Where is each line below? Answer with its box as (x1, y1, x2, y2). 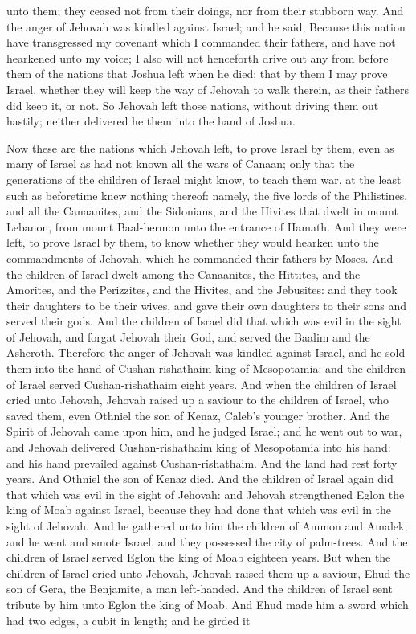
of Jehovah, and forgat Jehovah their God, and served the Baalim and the (6, 328, 370, 345)
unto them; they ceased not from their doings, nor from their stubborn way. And (6, 2, 404, 18)
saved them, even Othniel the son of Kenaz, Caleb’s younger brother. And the (6, 407, 390, 423)
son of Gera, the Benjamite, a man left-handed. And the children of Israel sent (6, 580, 393, 597)
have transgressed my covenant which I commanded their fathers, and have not (6, 34, 396, 51)
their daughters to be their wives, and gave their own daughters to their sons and (6, 297, 407, 313)
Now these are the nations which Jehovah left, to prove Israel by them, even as (6, 139, 394, 156)
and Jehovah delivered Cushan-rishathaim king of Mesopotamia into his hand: (6, 439, 391, 456)
